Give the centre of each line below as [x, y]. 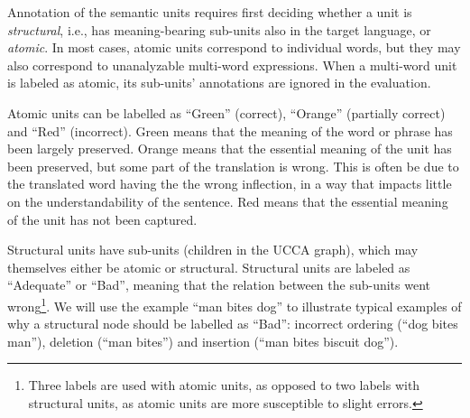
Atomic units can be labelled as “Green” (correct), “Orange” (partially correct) [226, 112]
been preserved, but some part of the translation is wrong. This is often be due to [233, 166]
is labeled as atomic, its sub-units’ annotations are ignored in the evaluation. [219, 83]
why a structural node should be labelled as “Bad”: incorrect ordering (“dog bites [233, 324]
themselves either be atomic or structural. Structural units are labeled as [209, 267]
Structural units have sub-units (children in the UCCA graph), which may [213, 250]
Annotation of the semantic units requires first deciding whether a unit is [210, 12]
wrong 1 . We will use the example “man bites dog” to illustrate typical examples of [235, 304]
